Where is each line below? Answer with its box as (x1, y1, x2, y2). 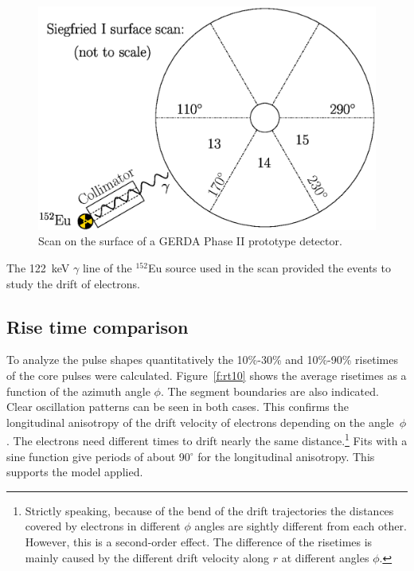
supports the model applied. (6, 463, 143, 480)
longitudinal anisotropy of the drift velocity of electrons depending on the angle (6, 413, 394, 430)
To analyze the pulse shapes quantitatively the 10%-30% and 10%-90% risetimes (6, 351, 398, 368)
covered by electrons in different (25, 518, 181, 534)
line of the (82, 259, 132, 276)
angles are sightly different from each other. (194, 518, 407, 534)
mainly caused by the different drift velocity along (25, 549, 270, 565)
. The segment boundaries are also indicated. (160, 382, 379, 399)
